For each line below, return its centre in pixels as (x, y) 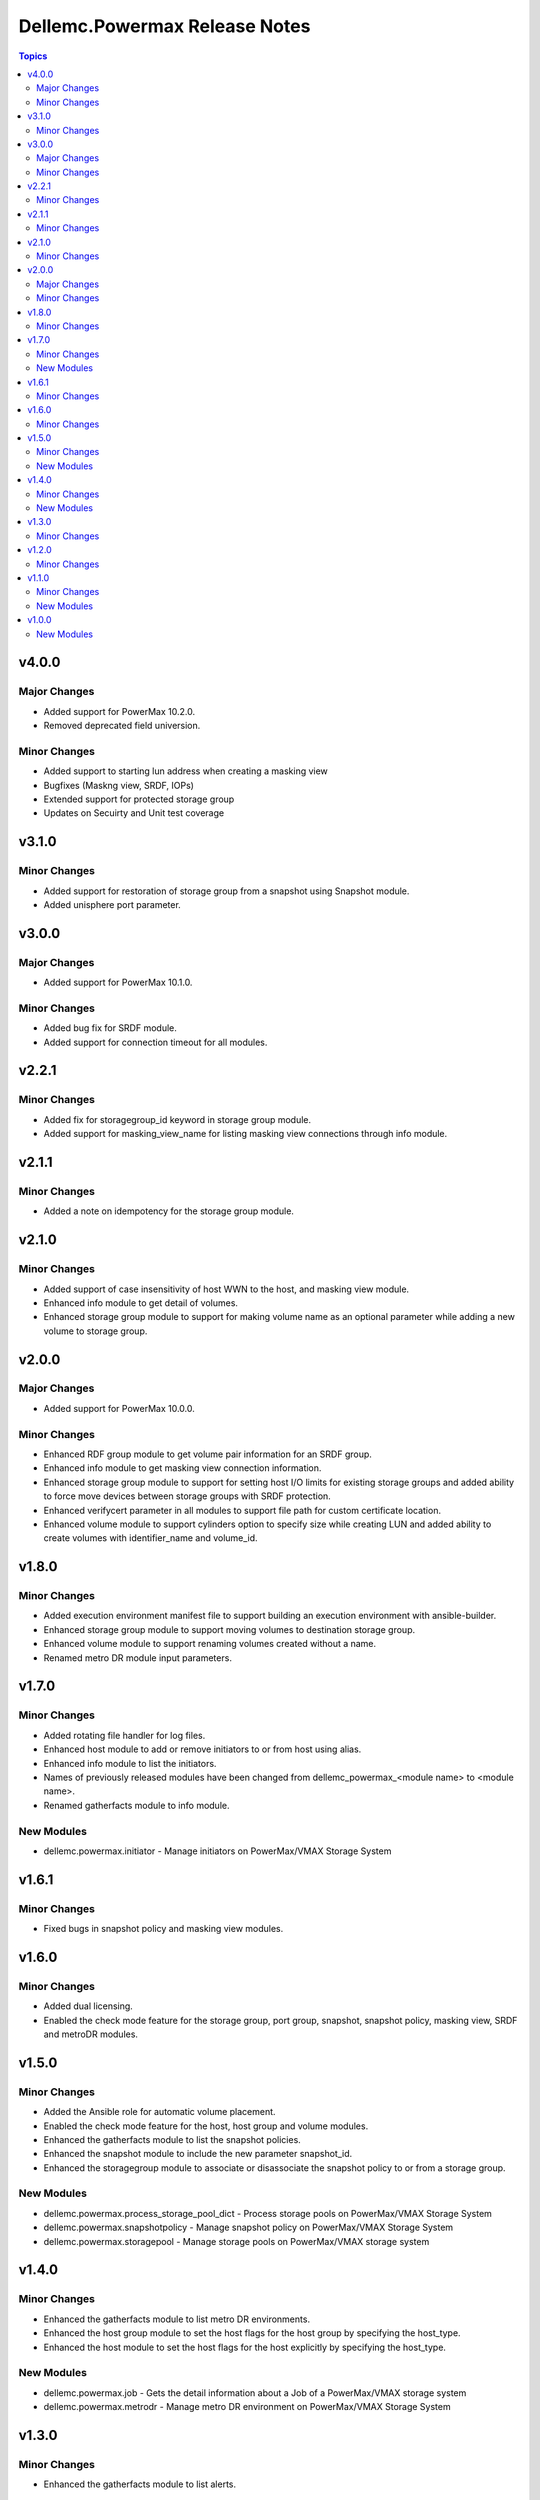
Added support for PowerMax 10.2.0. (119, 711)
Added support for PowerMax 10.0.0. (119, 1408)
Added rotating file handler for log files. (124, 1735)
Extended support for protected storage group (139, 799)
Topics (33, 56)
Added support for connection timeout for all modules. (155, 1042)
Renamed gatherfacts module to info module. (136, 1805)
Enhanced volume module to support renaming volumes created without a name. (210, 1644)
